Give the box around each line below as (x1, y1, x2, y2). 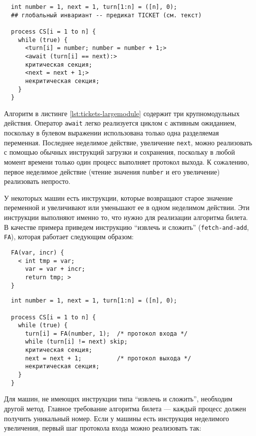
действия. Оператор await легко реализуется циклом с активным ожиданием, (4, 118, 237, 128)
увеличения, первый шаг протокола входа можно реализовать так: (4, 423, 202, 433)
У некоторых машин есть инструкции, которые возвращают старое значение (4, 192, 233, 203)
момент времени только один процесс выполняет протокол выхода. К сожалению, (4, 156, 249, 167)
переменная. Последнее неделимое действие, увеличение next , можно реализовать (4, 137, 253, 147)
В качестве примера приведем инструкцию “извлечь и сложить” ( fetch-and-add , (4, 221, 249, 232)
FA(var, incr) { (11, 249, 64, 256)
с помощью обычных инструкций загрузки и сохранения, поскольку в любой (4, 147, 235, 157)
